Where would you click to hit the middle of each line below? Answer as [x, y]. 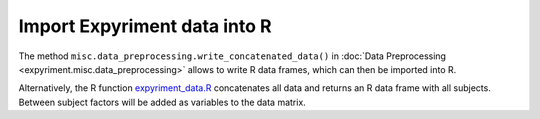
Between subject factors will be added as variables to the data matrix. [162, 102]
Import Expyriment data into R [145, 26]
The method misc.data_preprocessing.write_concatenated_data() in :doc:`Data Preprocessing [232, 56]
